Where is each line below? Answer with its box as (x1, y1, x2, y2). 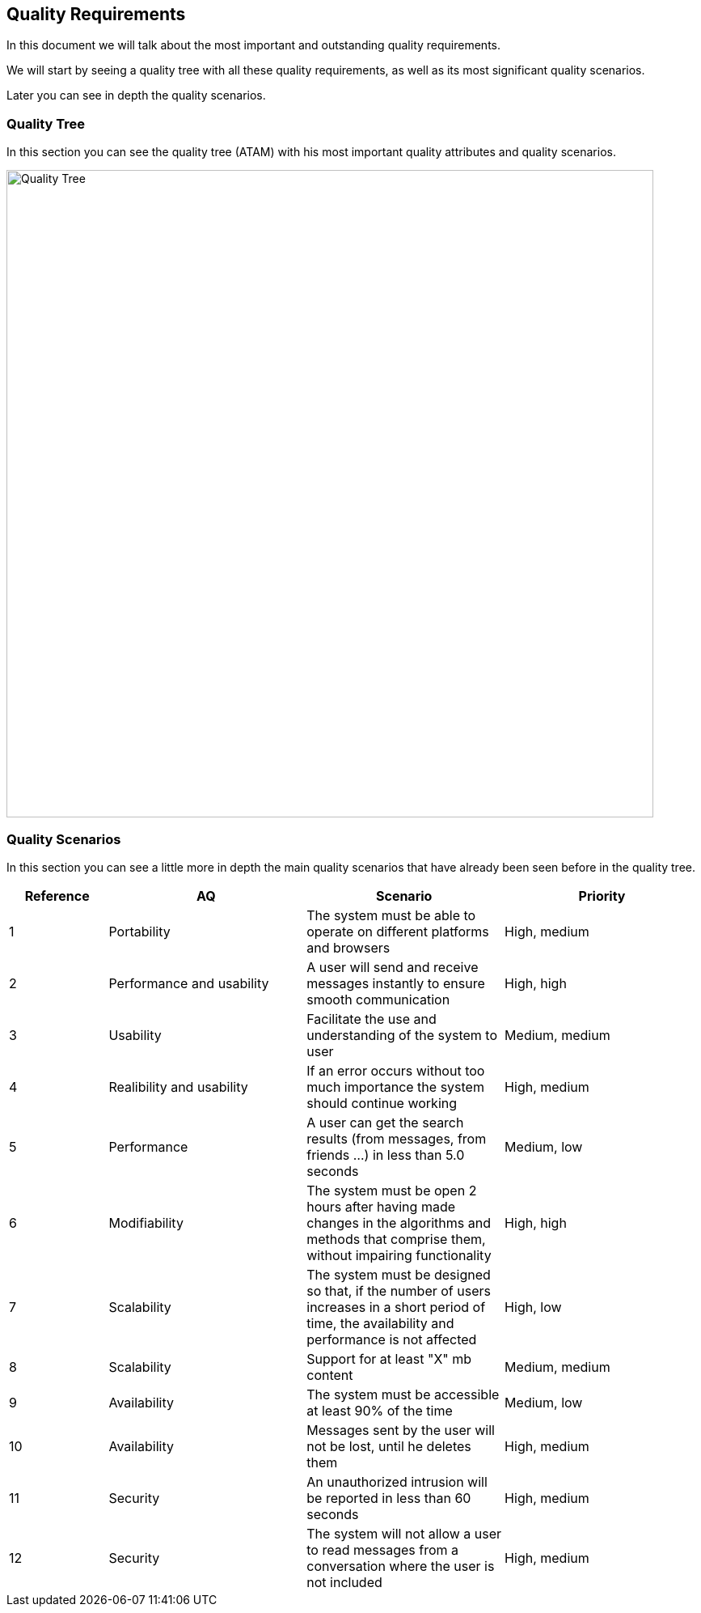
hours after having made (306, 1198, 456, 1215)
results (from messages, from (306, 1130, 487, 1147)
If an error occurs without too (306, 1062, 485, 1079)
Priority (578, 887, 626, 904)
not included (306, 1573, 382, 1590)
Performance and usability (108, 974, 269, 991)
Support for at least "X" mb (306, 1350, 472, 1367)
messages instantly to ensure (306, 974, 485, 991)
